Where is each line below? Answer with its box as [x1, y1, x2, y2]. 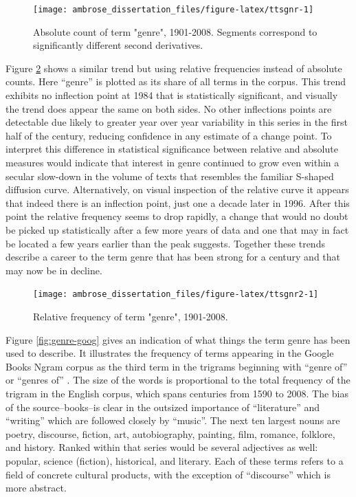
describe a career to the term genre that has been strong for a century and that [5, 250, 341, 264]
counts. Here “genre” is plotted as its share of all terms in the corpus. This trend [5, 74, 346, 89]
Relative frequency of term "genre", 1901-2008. [33, 309, 228, 323]
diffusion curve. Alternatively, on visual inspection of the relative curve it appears [5, 182, 349, 197]
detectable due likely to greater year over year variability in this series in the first [5, 115, 348, 129]
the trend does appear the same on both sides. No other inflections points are [5, 101, 332, 115]
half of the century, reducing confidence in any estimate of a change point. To [5, 128, 332, 142]
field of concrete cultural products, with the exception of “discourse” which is [5, 467, 331, 481]
